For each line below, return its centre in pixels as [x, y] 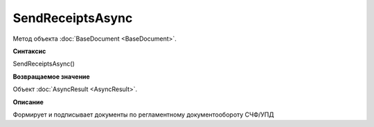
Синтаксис [29, 51]
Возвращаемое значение [51, 77]
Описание [28, 102]
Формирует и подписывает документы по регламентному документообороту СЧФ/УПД [143, 115]
